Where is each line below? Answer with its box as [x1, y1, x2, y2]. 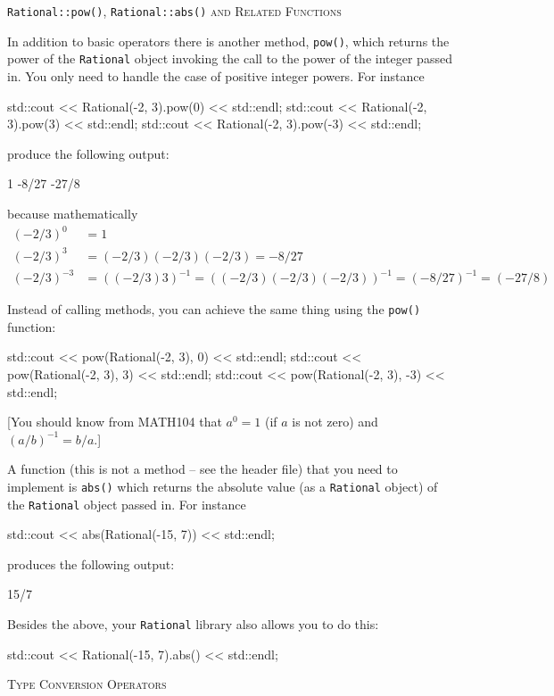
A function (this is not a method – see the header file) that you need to [7, 460, 398, 478]
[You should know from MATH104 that [7, 412, 222, 431]
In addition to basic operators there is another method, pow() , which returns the [7, 31, 450, 50]
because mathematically [7, 203, 138, 222]
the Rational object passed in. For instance [7, 494, 246, 513]
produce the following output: [7, 144, 170, 162]
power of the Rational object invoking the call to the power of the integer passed [7, 49, 452, 68]
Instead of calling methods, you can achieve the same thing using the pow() [7, 300, 421, 319]
